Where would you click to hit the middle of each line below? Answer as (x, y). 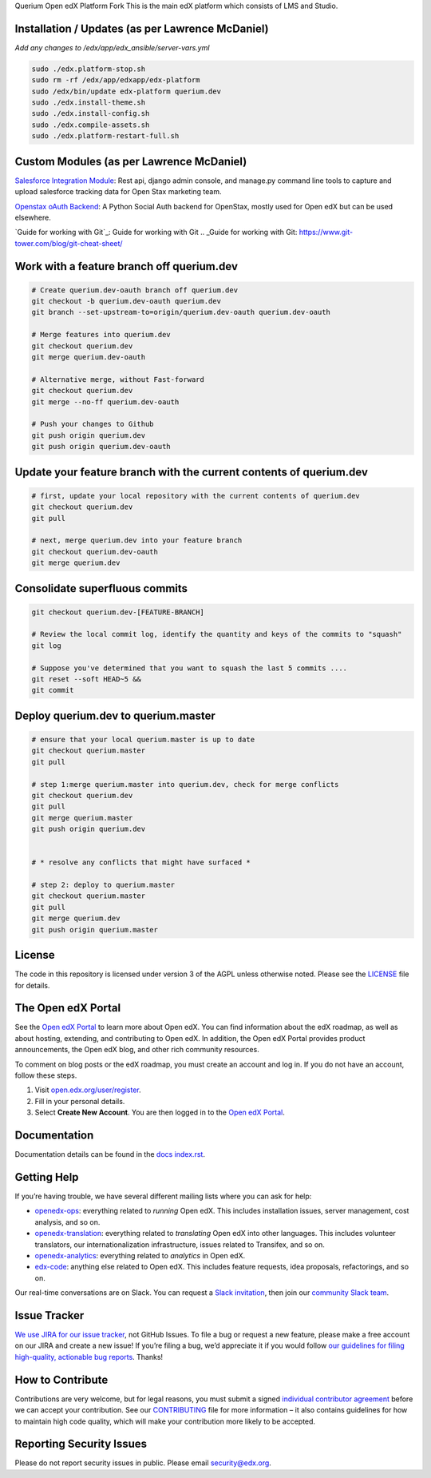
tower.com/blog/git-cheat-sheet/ (69, 243)
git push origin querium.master (95, 930)
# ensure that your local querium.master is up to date (143, 740)
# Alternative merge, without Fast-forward (118, 379)
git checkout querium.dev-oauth (95, 552)
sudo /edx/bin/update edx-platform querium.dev (126, 91)
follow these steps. (46, 1075)
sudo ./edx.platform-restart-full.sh (105, 136)
